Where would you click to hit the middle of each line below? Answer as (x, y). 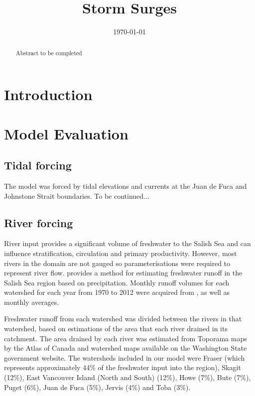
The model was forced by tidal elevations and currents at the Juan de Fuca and (126, 186)
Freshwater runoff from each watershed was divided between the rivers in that (123, 319)
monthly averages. (32, 302)
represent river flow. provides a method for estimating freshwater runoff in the (123, 273)
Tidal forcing (38, 165)
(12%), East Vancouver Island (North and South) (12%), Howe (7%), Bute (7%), (127, 377)
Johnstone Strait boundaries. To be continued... (77, 196)
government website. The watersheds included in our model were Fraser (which (125, 357)
